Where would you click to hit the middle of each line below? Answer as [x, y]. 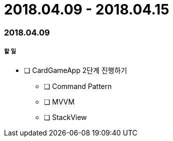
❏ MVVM [59, 101]
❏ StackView [66, 117]
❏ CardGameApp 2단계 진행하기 [76, 70]
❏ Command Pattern [78, 86]
